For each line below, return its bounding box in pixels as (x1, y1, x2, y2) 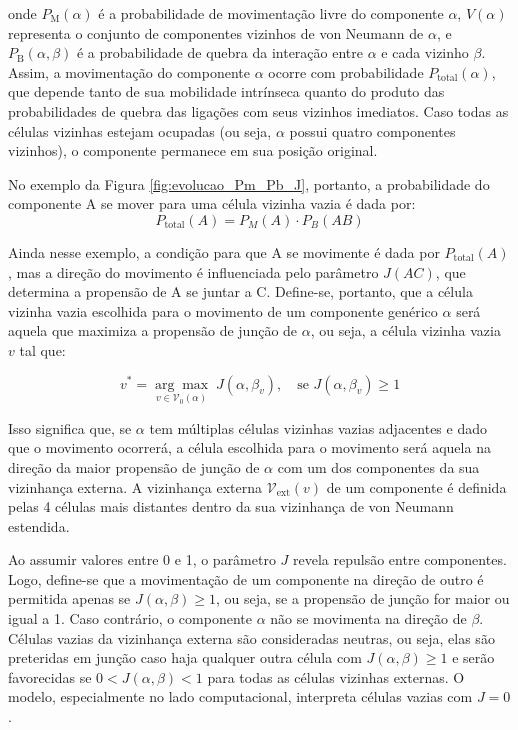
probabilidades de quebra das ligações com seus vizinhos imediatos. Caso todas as (8, 100, 509, 121)
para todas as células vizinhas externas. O (207, 666, 465, 687)
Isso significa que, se (8, 417, 132, 438)
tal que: (19, 339, 66, 360)
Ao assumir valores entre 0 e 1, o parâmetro (8, 549, 276, 570)
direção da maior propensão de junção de (8, 456, 260, 477)
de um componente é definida (326, 476, 507, 497)
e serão (452, 647, 495, 668)
